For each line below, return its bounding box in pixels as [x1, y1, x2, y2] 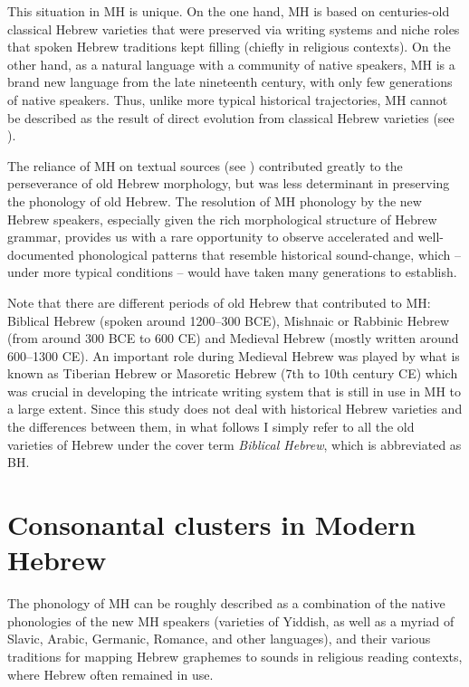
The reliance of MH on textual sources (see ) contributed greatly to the [7, 156, 403, 175]
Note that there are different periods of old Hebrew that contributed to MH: [7, 292, 431, 311]
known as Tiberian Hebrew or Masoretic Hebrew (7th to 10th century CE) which [7, 364, 458, 383]
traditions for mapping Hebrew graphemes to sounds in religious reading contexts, [7, 646, 463, 665]
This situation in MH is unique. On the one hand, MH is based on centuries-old [7, 2, 450, 20]
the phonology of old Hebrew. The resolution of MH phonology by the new [7, 191, 422, 210]
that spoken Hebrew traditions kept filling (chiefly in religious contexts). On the [7, 37, 451, 56]
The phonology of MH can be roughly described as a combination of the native [7, 594, 445, 613]
